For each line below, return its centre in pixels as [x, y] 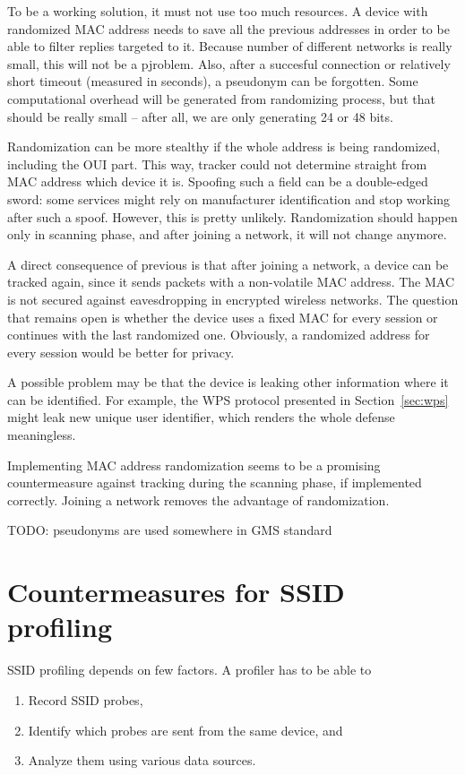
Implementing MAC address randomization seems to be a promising [194, 465]
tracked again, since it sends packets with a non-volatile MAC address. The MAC [231, 282]
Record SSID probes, [86, 699]
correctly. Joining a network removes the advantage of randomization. [198, 499]
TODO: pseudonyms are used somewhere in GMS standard [170, 530]
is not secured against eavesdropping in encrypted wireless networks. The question [233, 299]
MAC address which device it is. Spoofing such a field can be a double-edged [218, 181]
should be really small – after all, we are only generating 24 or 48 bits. [200, 116]
